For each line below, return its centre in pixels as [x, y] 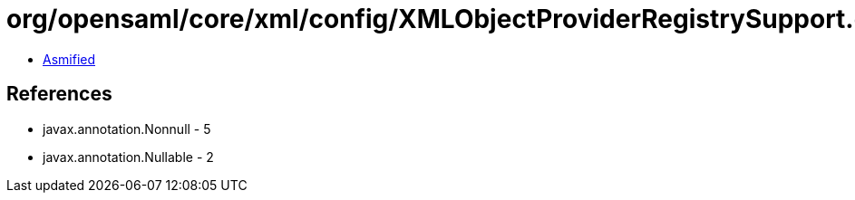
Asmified [69, 59]
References [59, 94]
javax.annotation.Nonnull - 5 [127, 129]
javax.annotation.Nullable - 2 [128, 157]
